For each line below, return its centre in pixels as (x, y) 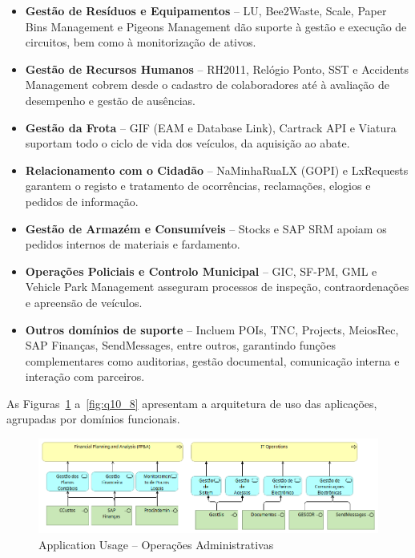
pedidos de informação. (82, 201)
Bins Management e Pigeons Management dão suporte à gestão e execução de (216, 26)
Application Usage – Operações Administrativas (156, 544)
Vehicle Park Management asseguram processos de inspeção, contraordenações (217, 287)
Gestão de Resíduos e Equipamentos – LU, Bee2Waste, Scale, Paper (206, 10)
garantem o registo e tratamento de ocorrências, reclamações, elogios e (198, 186)
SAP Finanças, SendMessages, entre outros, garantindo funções (180, 345)
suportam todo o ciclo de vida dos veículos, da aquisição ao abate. (187, 143)
